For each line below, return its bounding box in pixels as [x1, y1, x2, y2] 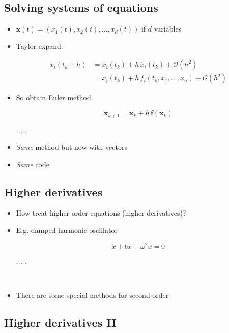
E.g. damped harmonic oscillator [16, 225, 118, 235]
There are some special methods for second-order [16, 289, 169, 300]
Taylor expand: [16, 40, 63, 51]
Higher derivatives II [4, 314, 117, 330]
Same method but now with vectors [16, 142, 127, 153]
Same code [16, 159, 49, 169]
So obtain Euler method [16, 92, 91, 103]
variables [154, 23, 182, 34]
